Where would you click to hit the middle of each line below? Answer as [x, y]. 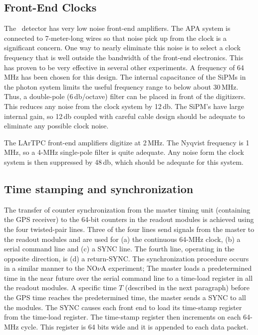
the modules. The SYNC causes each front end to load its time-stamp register [123, 307]
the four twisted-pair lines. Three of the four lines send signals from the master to [129, 229]
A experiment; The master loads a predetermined [176, 268]
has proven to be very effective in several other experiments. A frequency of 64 [124, 67]
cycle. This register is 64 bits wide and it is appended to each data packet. [135, 326]
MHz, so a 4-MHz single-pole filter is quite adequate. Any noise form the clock [124, 152]
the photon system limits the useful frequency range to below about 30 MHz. [121, 86]
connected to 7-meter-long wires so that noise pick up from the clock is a [116, 38]
